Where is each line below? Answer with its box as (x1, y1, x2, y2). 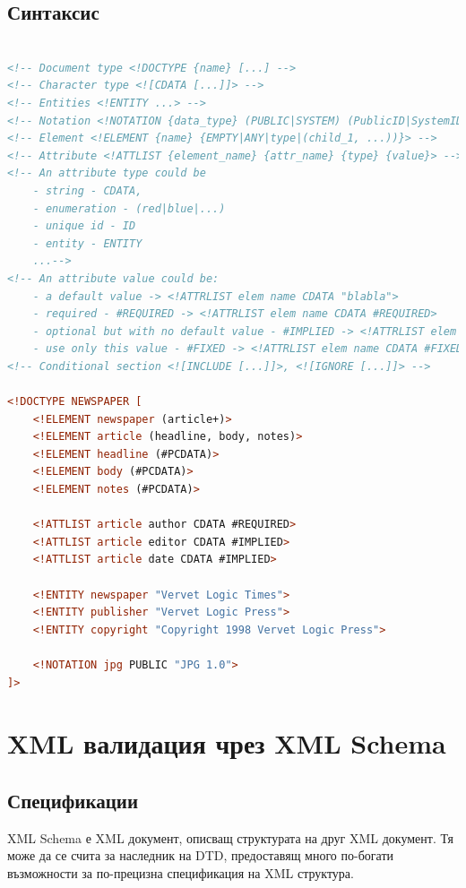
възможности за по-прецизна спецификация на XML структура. (7, 863, 354, 882)
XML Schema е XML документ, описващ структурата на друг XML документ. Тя (7, 828, 453, 847)
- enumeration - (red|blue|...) (32, 202, 226, 215)
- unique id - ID (32, 220, 136, 233)
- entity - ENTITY (32, 237, 142, 250)
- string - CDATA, (32, 184, 142, 197)
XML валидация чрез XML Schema (7, 725, 446, 762)
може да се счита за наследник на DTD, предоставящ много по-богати (7, 846, 394, 865)
